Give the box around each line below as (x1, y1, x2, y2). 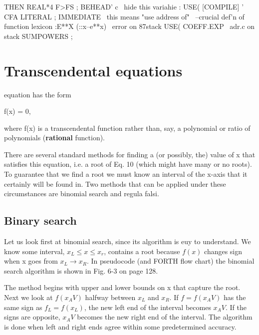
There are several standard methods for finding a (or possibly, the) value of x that (4, 149, 256, 159)
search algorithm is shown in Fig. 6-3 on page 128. (4, 265, 158, 276)
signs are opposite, (4, 312, 60, 322)
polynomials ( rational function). (4, 132, 105, 143)
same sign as (4, 302, 42, 312)
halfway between (85, 292, 136, 303)
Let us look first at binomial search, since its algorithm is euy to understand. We (4, 236, 251, 247)
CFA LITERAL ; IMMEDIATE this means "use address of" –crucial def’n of (4, 11, 245, 21)
